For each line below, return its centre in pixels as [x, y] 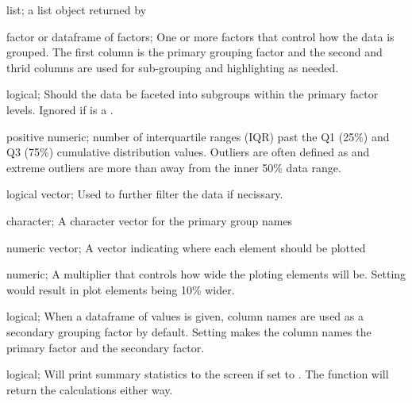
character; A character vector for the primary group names [150, 220]
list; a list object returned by [77, 10]
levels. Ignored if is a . [60, 109]
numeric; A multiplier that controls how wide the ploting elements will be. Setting [206, 274]
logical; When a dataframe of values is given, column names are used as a [185, 316]
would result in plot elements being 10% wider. [121, 289]
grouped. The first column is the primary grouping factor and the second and [194, 52]
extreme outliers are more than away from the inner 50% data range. [174, 167]
